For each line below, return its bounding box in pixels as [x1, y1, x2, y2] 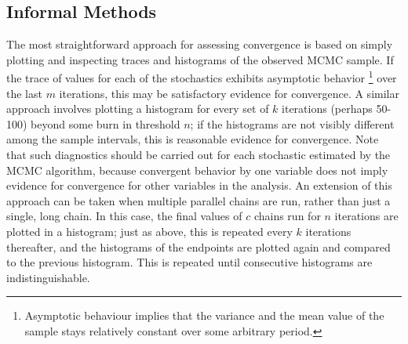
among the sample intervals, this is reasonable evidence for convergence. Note [6, 131, 379, 147]
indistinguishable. [6, 269, 90, 285]
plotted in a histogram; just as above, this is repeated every [6, 223, 293, 239]
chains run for [253, 208, 321, 224]
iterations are [334, 208, 399, 224]
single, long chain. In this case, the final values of [6, 208, 242, 224]
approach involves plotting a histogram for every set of [6, 100, 269, 117]
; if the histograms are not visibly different [190, 115, 395, 132]
